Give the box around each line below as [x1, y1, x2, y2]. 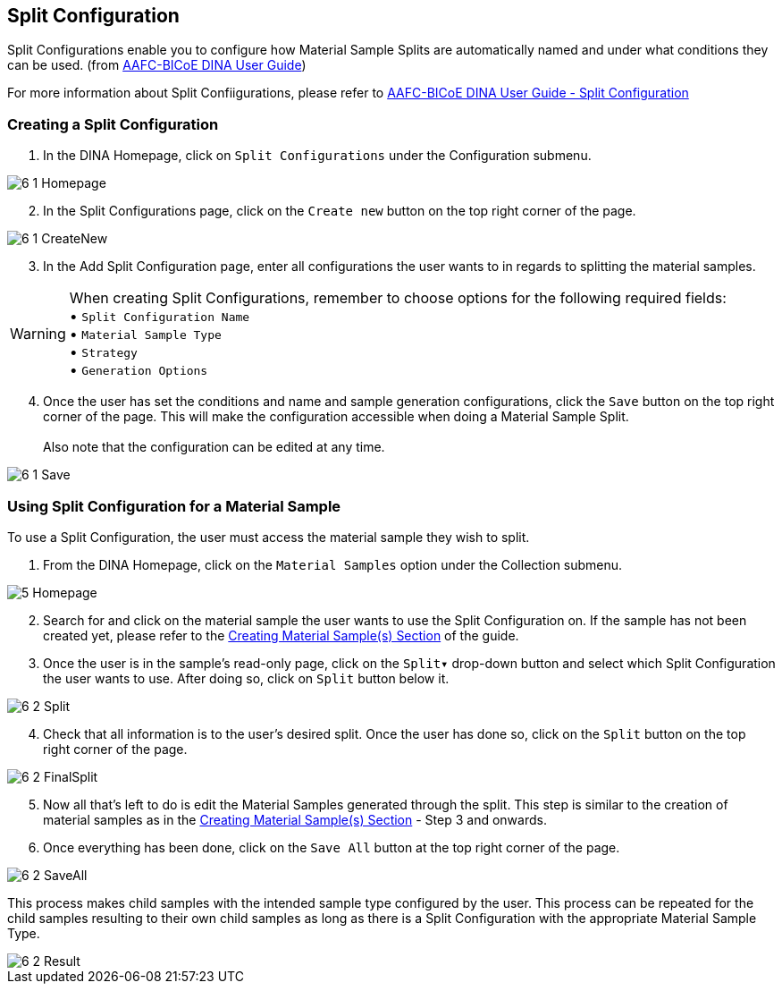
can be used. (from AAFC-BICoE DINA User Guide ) [7, 57, 307, 73]
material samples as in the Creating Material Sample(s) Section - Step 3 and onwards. [43, 811, 547, 827]
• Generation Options [69, 360, 208, 379]
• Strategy [69, 343, 138, 361]
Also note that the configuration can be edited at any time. [43, 439, 385, 455]
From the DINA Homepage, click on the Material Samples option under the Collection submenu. [43, 556, 623, 572]
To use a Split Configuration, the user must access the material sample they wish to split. [7, 529, 530, 545]
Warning [10, 325, 66, 343]
